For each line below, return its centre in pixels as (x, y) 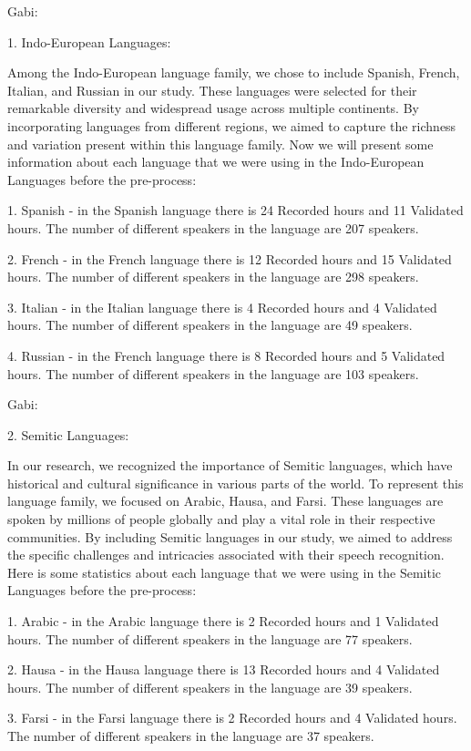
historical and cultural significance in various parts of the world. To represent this (235, 483)
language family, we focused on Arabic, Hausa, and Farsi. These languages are (225, 501)
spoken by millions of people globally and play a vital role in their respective (221, 519)
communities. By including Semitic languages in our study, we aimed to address (230, 536)
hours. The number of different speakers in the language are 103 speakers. (213, 373)
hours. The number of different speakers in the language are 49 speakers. (210, 325)
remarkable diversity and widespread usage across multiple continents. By (213, 108)
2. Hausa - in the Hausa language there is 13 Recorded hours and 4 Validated (224, 669)
